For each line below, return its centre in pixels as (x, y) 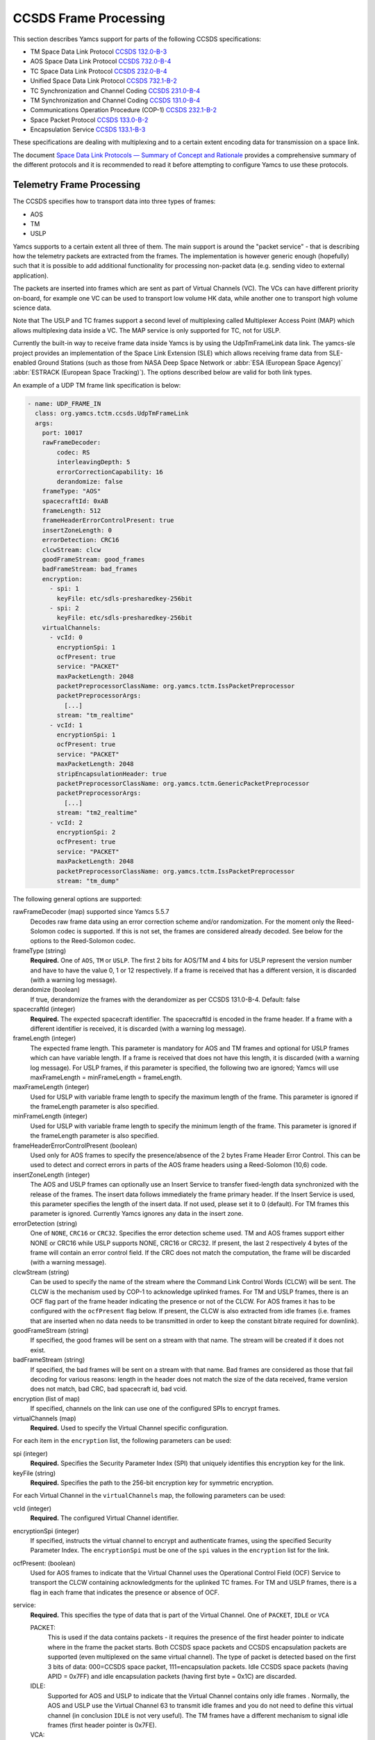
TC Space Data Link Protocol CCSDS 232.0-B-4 (99, 71)
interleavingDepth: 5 (93, 462)
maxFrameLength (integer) (51, 1087)
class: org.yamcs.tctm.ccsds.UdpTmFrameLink (112, 413)
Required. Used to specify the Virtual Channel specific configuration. (129, 1427)
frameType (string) (40, 951)
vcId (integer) (32, 1508)
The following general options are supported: (77, 899)
